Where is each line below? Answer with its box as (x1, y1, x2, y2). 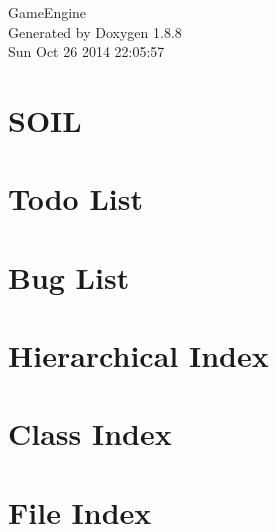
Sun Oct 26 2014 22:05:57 (8, 41, 165, 62)
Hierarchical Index (8, 335, 269, 376)
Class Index (8, 413, 172, 454)
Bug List (8, 256, 130, 297)
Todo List (8, 178, 143, 219)
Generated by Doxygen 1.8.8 (8, 21, 182, 42)
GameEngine (8, 2, 87, 22)
